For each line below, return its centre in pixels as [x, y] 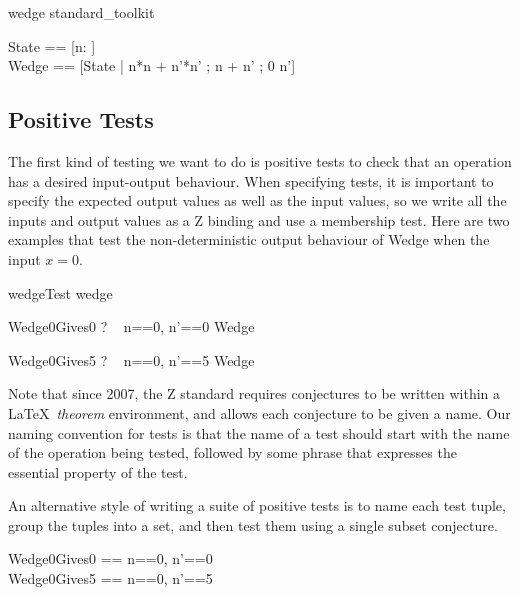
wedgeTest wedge [60, 292]
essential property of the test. [98, 471]
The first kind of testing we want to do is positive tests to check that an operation [260, 160]
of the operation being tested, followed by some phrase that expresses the [232, 452]
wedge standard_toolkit [81, 12]
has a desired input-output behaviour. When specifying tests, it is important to [251, 180]
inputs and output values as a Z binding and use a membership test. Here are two [259, 219]
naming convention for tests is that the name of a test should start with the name [259, 432]
